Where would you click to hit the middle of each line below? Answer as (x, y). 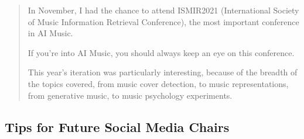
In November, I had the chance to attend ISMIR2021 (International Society (163, 10)
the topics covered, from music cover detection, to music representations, (158, 83)
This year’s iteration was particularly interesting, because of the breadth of (163, 72)
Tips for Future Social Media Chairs (117, 126)
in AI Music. (50, 33)
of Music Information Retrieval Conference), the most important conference (163, 21)
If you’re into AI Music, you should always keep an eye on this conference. (161, 52)
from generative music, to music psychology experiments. (130, 95)
